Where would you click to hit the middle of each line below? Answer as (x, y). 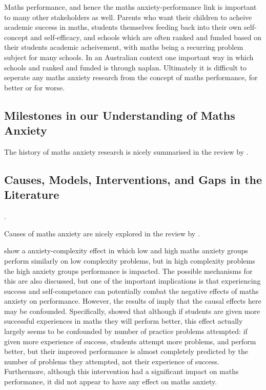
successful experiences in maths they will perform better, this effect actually (124, 321)
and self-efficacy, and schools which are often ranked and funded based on (146, 37)
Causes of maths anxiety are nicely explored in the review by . (102, 233)
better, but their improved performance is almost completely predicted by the (126, 351)
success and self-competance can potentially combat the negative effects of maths (131, 291)
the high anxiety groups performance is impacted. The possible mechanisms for (128, 271)
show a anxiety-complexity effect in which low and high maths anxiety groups (126, 250)
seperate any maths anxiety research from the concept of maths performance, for (131, 77)
